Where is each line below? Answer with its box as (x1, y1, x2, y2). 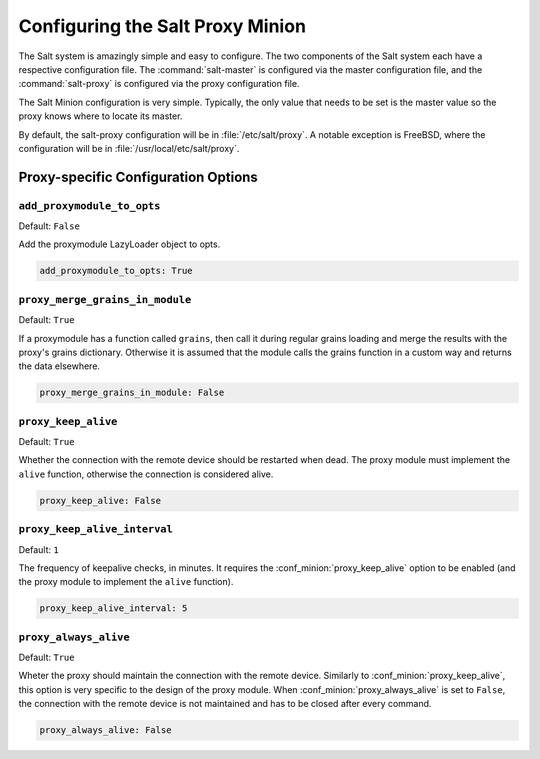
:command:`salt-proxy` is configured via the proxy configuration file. (18, 78, 300, 90)
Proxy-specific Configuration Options (18, 168, 259, 185)
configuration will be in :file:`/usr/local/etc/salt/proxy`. (18, 142, 240, 154)
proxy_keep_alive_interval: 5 (39, 603, 188, 614)
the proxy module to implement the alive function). (18, 576, 234, 588)
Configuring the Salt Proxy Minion (18, 15, 307, 37)
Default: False (18, 220, 80, 232)
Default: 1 (18, 543, 59, 555)
